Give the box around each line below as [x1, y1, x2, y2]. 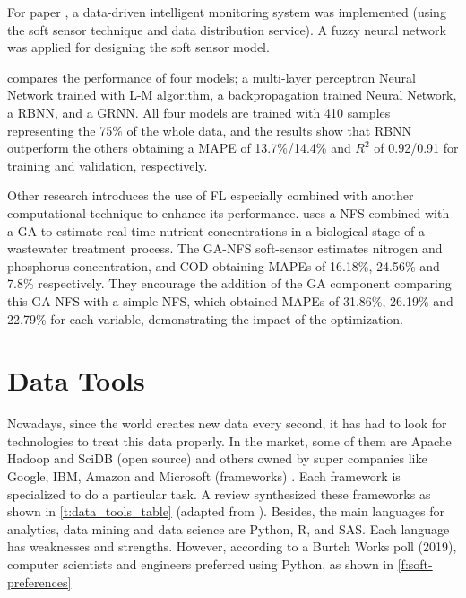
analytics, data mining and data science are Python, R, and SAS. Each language [7, 519, 450, 538]
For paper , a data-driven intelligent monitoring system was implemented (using [7, 3, 446, 21]
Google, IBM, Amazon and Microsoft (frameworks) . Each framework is [7, 467, 401, 485]
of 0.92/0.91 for [374, 138, 459, 157]
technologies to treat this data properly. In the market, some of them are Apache [7, 431, 452, 450]
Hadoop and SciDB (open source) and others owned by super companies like [7, 449, 427, 468]
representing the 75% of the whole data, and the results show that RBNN [7, 120, 412, 139]
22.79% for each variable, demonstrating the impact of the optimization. [7, 309, 403, 328]
